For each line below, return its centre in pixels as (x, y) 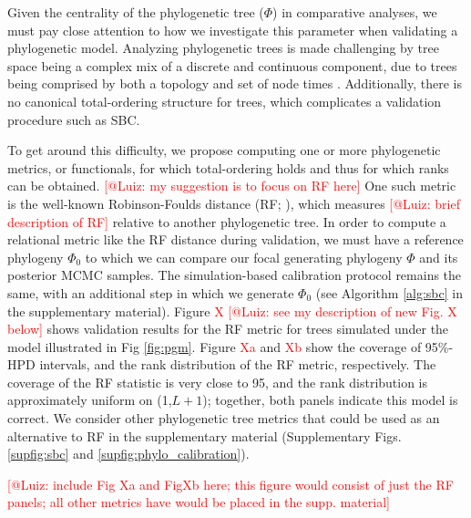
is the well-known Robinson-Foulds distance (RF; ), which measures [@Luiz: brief (234, 203)
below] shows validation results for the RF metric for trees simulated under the (228, 329)
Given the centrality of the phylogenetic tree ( (136, 12)
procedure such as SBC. (74, 119)
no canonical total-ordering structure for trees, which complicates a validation (225, 101)
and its (439, 257)
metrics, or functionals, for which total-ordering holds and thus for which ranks (228, 167)
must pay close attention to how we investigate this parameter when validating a (233, 30)
